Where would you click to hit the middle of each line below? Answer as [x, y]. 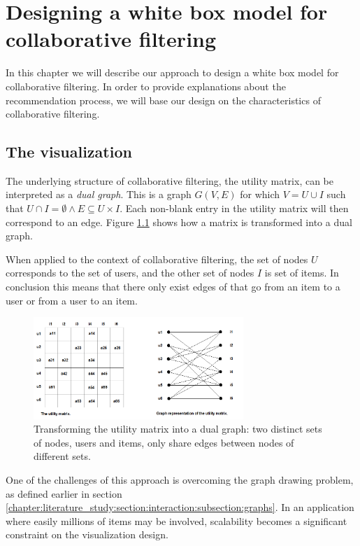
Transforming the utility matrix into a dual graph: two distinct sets [178, 429]
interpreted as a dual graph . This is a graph [99, 194]
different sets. [62, 456]
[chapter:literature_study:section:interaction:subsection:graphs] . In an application [180, 507]
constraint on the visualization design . [87, 534]
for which [260, 194]
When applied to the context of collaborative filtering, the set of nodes [157, 259]
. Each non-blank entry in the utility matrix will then [234, 208]
